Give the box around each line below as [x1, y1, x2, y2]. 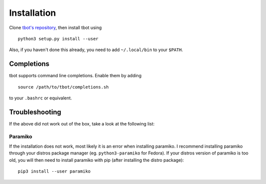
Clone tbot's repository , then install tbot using [9, 25, 102, 31]
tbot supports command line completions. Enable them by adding [9, 73, 142, 79]
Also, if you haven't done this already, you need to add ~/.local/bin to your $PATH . [9, 47, 183, 53]
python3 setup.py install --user [18, 36, 99, 41]
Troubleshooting [9, 108, 62, 116]
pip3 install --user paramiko [18, 169, 91, 174]
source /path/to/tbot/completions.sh [18, 84, 109, 90]
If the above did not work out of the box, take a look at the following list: [9, 121, 155, 126]
